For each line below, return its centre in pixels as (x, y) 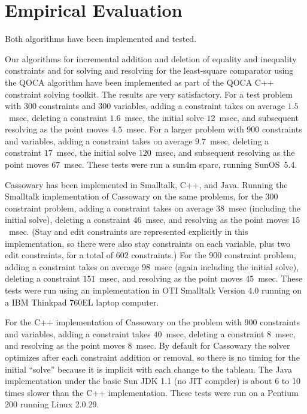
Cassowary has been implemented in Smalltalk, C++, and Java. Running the (146, 184)
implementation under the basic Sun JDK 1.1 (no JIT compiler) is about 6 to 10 (153, 381)
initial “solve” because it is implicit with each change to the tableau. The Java (148, 369)
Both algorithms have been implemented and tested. (101, 39)
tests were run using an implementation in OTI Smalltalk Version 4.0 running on (153, 290)
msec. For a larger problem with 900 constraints (214, 129)
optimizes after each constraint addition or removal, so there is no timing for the (152, 357)
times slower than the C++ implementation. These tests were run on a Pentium (152, 392)
